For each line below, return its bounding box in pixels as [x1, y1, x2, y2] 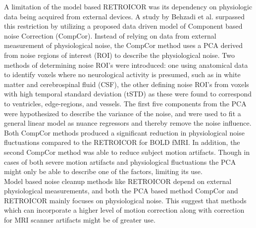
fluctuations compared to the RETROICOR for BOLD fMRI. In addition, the [4, 137, 240, 147]
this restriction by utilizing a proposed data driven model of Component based [4, 21, 243, 31]
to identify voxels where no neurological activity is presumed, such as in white [4, 69, 241, 80]
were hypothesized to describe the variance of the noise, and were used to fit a [4, 108, 241, 118]
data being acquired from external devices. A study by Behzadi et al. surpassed [4, 11, 245, 21]
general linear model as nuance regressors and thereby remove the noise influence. [4, 118, 252, 128]
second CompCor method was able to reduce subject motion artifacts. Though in [4, 146, 250, 157]
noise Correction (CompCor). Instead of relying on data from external [4, 30, 216, 41]
